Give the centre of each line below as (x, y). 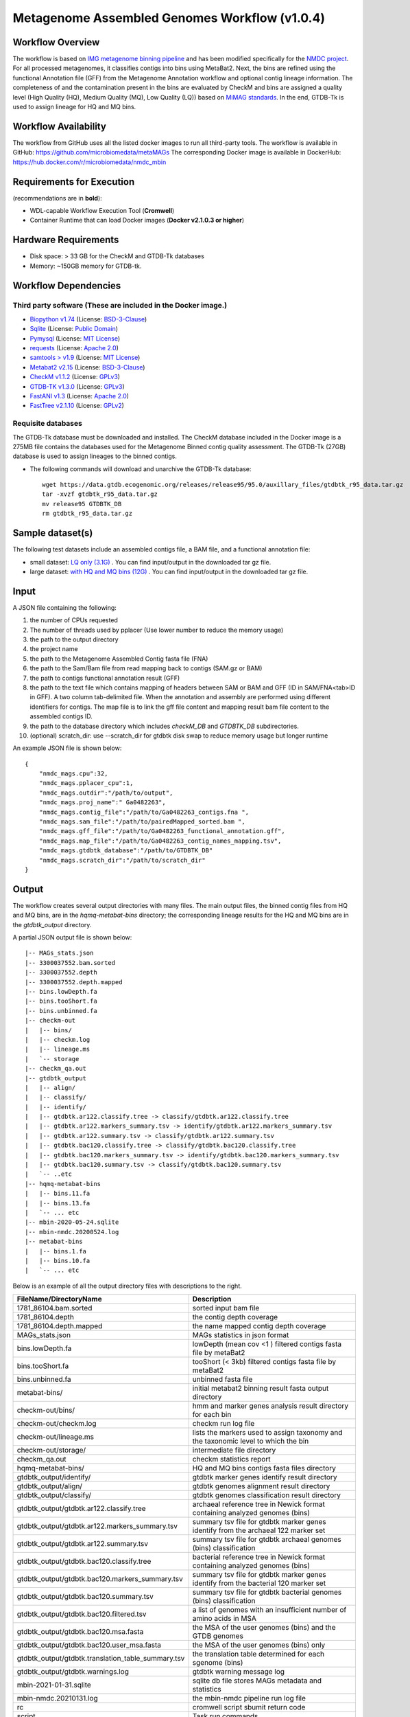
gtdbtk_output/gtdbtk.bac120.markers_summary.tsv (100, 1579)
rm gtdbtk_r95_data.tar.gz (87, 514)
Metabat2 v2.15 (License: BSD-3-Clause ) (87, 367)
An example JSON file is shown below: (67, 748)
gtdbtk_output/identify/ (54, 1477)
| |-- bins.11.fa (58, 1194)
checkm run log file (224, 1424)
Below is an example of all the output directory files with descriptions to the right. (128, 1286)
